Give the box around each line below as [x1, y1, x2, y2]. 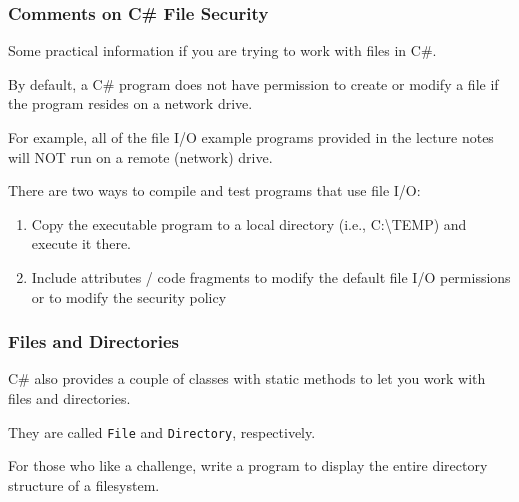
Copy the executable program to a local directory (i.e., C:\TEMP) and [31, 213, 467, 234]
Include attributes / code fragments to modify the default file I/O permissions [31, 266, 511, 287]
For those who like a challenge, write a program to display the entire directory [8, 455, 488, 476]
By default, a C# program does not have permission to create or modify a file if [8, 73, 499, 94]
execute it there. [31, 233, 131, 254]
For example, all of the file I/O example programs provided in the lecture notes [8, 127, 494, 147]
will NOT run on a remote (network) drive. [8, 146, 273, 167]
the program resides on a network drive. [8, 93, 253, 114]
